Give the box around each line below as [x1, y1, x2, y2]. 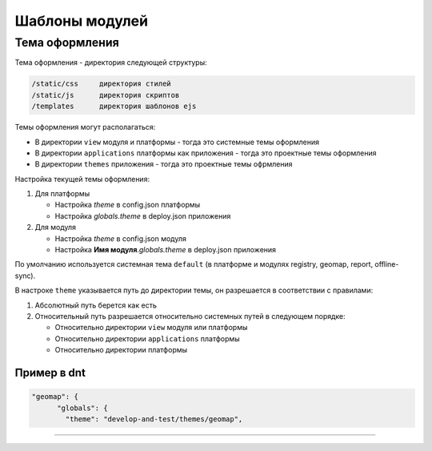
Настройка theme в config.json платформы [54, 200, 201, 210]
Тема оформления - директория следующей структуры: [14, 58, 207, 67]
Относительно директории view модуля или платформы [54, 323, 248, 332]
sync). [14, 271, 36, 280]
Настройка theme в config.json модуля [54, 233, 187, 244]
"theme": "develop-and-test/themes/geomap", [65, 414, 243, 424]
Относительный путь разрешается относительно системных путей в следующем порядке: [34, 312, 346, 320]
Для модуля [34, 223, 76, 232]
